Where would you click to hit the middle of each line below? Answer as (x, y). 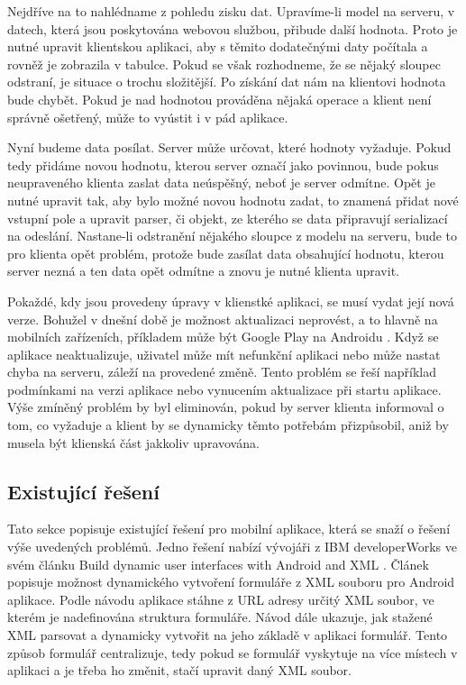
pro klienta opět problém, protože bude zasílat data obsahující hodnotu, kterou (226, 253)
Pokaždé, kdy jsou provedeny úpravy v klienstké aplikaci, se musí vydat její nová (231, 301)
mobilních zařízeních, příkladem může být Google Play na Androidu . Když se (223, 337)
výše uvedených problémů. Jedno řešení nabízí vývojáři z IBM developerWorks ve (232, 547)
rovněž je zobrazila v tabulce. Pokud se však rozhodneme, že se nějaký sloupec (224, 64)
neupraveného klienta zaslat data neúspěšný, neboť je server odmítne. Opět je (221, 183)
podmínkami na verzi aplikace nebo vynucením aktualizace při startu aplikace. (224, 389)
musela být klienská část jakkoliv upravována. (133, 442)
